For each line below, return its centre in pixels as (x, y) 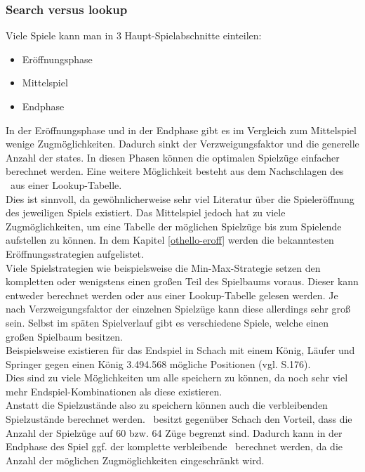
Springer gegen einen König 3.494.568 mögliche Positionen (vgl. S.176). (158, 363)
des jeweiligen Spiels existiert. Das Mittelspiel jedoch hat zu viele (146, 212)
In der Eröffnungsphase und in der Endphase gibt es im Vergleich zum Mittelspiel (181, 130)
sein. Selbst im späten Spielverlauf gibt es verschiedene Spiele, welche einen (167, 322)
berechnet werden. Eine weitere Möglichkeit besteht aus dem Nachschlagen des (175, 171)
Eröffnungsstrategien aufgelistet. (75, 253)
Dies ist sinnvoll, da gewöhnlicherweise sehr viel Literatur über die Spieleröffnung (180, 198)
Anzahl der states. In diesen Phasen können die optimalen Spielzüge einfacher (173, 157)
